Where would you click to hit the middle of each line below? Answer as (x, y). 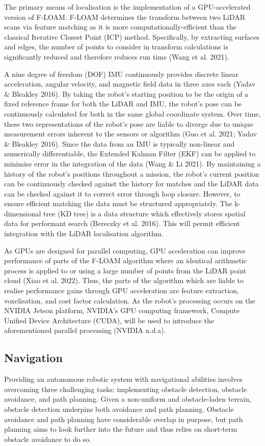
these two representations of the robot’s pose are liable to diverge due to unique (129, 123)
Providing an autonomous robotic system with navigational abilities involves (123, 379)
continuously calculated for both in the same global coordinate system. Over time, (132, 113)
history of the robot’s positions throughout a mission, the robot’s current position (132, 173)
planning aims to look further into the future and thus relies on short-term (121, 429)
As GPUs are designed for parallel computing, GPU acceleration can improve (125, 250)
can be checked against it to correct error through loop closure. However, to (122, 193)
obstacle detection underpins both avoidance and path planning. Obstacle (119, 409)
